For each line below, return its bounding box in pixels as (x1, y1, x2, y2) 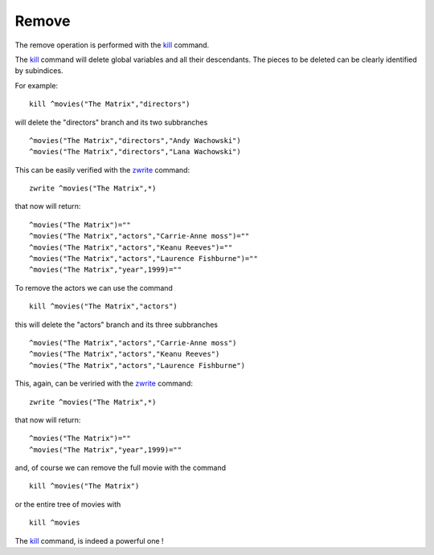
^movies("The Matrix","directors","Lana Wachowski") (29, 147, 241, 157)
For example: (14, 80, 59, 90)
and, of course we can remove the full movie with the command (14, 463, 227, 473)
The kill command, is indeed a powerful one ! (14, 536, 164, 545)
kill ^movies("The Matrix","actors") (29, 302, 178, 311)
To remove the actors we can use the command (14, 283, 173, 292)
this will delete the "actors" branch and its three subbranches (14, 320, 219, 329)
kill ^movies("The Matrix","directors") (29, 100, 190, 108)
